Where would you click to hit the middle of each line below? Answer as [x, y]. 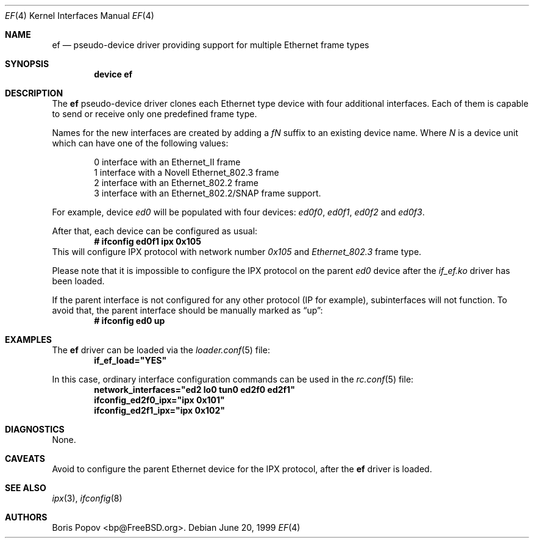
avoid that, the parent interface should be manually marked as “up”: [187, 310]
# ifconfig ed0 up [130, 321]
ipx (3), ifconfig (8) [87, 498]
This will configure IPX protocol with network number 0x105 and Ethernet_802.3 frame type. [237, 252]
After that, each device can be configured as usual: [155, 231]
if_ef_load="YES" [130, 360]
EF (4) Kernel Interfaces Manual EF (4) [80, 16]
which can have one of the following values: [140, 143]
